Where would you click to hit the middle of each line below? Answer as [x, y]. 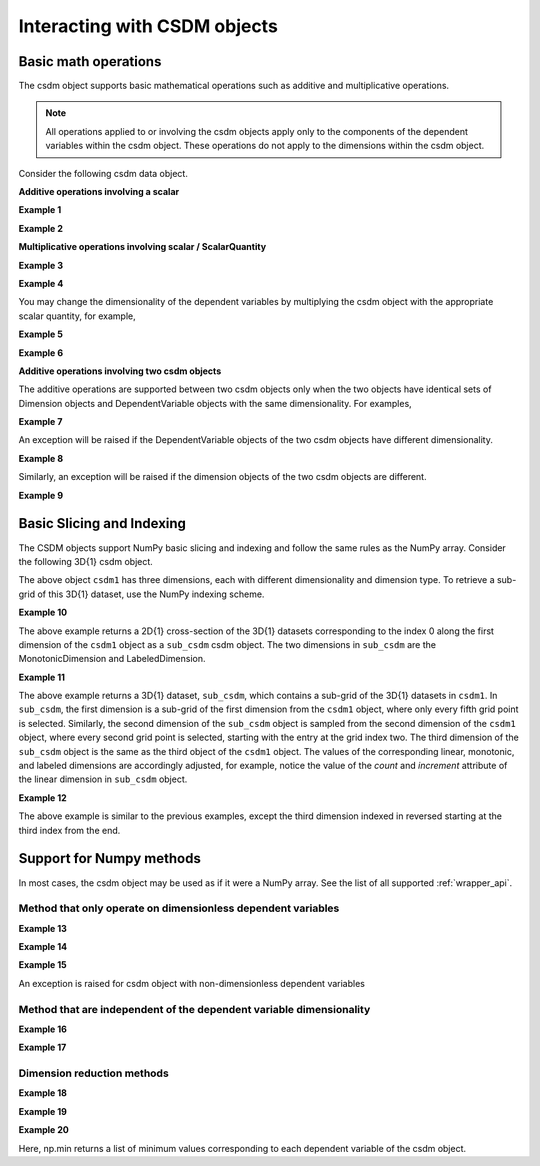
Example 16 [42, 1029]
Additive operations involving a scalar [99, 192]
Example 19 [42, 1111]
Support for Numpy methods [110, 858]
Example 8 [41, 458]
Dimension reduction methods [93, 1073]
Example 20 [44, 1130]
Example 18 [42, 1093]
